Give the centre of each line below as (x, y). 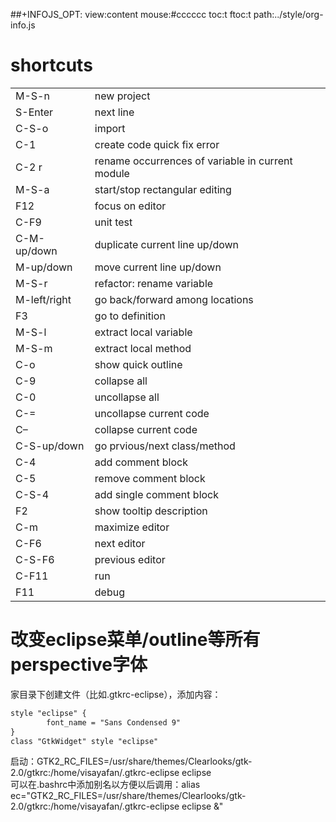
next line (114, 112)
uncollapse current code (152, 413)
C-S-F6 (35, 559)
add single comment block (157, 494)
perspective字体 (79, 665)
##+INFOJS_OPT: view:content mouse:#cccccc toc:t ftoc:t (131, 14)
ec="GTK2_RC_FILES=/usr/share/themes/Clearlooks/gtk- (128, 796)
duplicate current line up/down (167, 244)
